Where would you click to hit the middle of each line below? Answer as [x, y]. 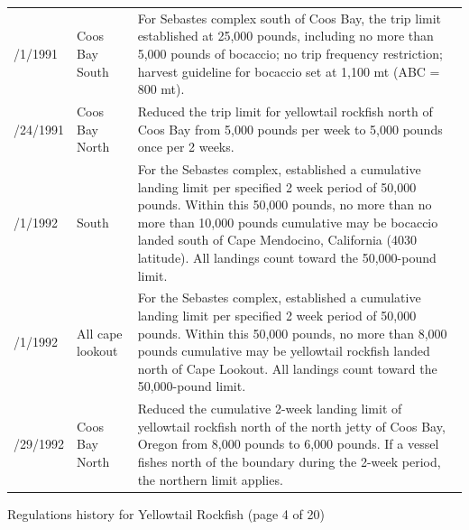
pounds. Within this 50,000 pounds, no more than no [285, 205]
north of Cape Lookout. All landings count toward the [287, 368]
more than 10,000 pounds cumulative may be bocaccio [288, 222]
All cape [100, 333]
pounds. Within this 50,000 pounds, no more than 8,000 [292, 333]
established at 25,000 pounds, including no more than [285, 36]
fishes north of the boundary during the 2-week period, [289, 461]
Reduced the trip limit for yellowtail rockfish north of [285, 111]
